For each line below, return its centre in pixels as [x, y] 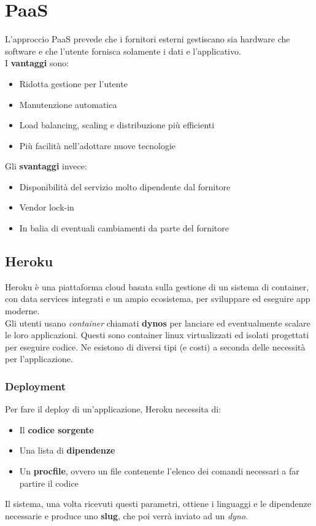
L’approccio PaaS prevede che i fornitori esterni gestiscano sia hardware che [148, 39]
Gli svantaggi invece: [46, 166]
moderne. [22, 311]
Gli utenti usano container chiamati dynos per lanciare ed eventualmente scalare [158, 323]
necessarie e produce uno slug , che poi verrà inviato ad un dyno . [126, 515]
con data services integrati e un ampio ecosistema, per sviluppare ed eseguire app [158, 299]
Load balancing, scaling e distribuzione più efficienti [117, 125]
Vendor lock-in [47, 207]
